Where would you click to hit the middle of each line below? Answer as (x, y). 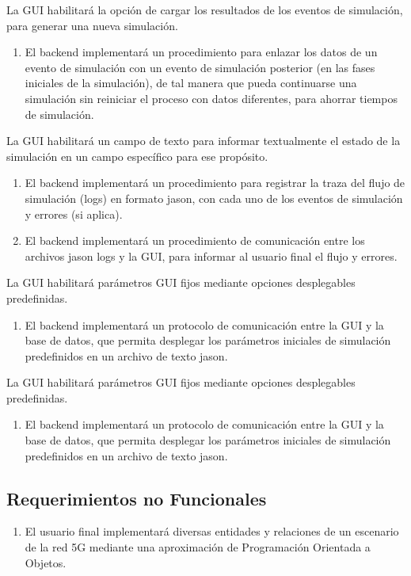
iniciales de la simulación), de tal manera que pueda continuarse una (191, 83)
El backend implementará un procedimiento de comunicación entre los (195, 240)
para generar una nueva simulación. (92, 25)
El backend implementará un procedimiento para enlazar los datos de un (201, 52)
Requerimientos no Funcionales (137, 498)
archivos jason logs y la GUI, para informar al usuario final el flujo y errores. (211, 256)
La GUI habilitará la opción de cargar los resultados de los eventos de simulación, (205, 10)
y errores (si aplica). (74, 214)
